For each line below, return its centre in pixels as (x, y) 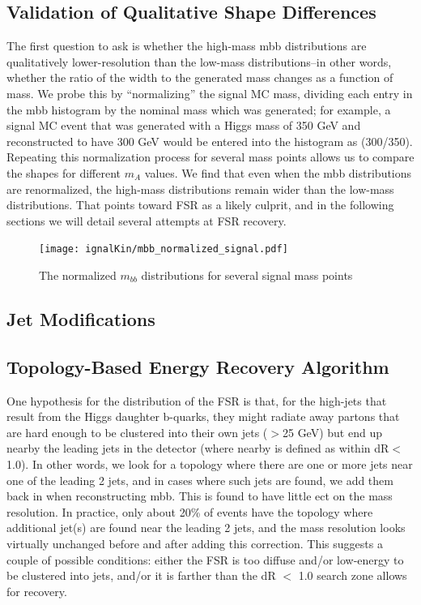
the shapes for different (64, 172)
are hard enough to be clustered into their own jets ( (137, 432)
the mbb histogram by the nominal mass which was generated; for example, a (199, 109)
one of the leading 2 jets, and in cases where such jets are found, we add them (200, 480)
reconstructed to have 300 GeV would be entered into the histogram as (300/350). (210, 141)
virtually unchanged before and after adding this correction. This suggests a (195, 543)
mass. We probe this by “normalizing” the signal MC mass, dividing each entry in (210, 93)
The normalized (78, 275)
